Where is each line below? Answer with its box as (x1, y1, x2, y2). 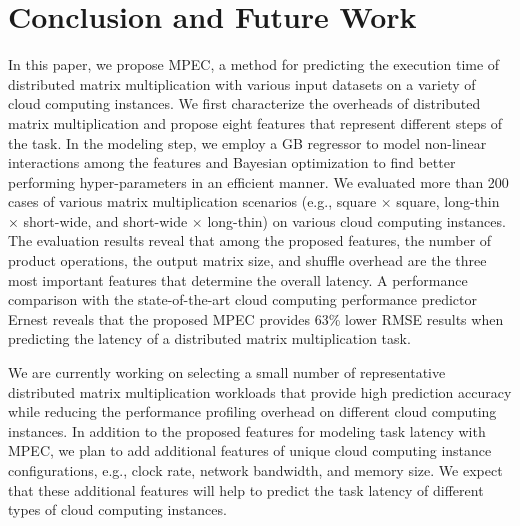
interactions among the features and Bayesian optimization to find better (8, 152, 456, 173)
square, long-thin (396, 191, 500, 212)
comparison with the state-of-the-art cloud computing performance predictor (8, 289, 478, 310)
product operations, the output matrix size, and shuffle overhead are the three (8, 250, 487, 271)
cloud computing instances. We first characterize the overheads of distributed (8, 93, 481, 114)
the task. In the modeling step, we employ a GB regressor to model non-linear (8, 132, 487, 153)
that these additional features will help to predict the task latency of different (8, 479, 484, 500)
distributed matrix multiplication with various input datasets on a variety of (8, 73, 476, 94)
